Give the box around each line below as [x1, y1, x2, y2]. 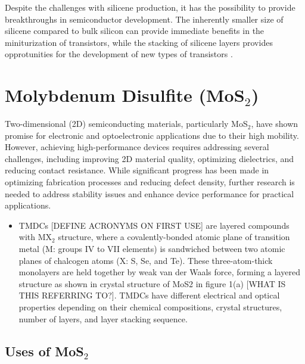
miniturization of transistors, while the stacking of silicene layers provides [5, 36, 273, 48]
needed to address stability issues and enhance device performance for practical [5, 187, 294, 200]
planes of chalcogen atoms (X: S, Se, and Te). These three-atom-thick [18, 254, 273, 266]
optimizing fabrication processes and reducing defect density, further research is [5, 176, 295, 188]
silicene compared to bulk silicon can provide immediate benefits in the [5, 24, 264, 37]
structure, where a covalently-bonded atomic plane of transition [58, 231, 290, 243]
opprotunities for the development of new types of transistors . [5, 48, 233, 60]
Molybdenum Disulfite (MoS [5, 83, 245, 107]
